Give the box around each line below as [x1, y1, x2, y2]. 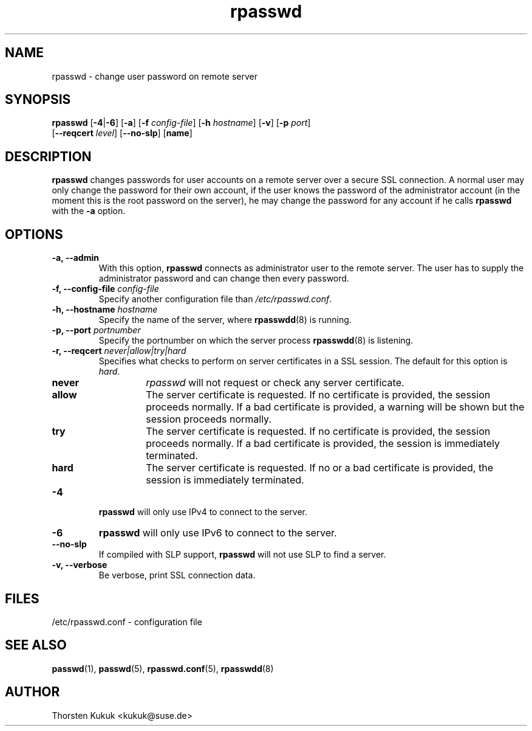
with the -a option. [52, 206, 126, 217]
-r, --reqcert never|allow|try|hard [52, 345, 186, 356]
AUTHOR [5, 684, 60, 700]
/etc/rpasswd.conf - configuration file [52, 616, 202, 627]
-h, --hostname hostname [52, 304, 158, 315]
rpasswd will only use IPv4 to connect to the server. [98, 507, 308, 518]
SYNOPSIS [5, 92, 71, 108]
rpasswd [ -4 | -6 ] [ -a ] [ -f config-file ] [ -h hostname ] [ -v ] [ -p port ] [52, 117, 311, 128]
